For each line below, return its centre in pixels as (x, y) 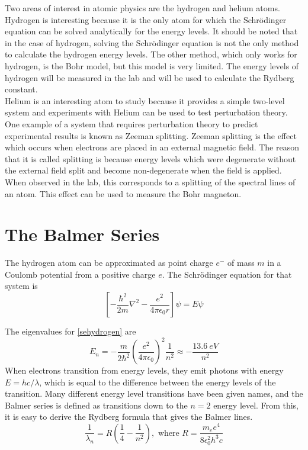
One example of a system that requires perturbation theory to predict (131, 123)
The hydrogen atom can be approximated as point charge (109, 263)
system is (21, 286)
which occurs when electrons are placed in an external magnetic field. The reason (152, 147)
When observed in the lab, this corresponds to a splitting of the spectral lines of (150, 181)
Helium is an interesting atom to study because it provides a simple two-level (145, 100)
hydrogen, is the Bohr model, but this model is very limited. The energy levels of (152, 65)
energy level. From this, (256, 405)
